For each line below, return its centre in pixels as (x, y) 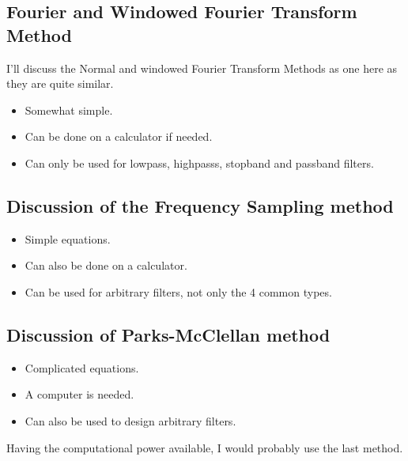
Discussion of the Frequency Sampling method (200, 205)
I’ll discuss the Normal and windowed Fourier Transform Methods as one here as (202, 68)
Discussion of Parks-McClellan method (168, 334)
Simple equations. (68, 238)
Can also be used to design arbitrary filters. (130, 420)
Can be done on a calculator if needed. (119, 136)
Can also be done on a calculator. (106, 265)
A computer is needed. (79, 394)
